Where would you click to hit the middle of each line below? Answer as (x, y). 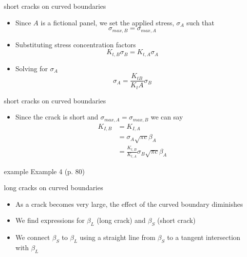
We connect (33, 237)
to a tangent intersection (204, 237)
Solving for (31, 68)
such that (200, 22)
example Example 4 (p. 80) (44, 171)
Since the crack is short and (57, 117)
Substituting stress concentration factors (76, 44)
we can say (167, 117)
